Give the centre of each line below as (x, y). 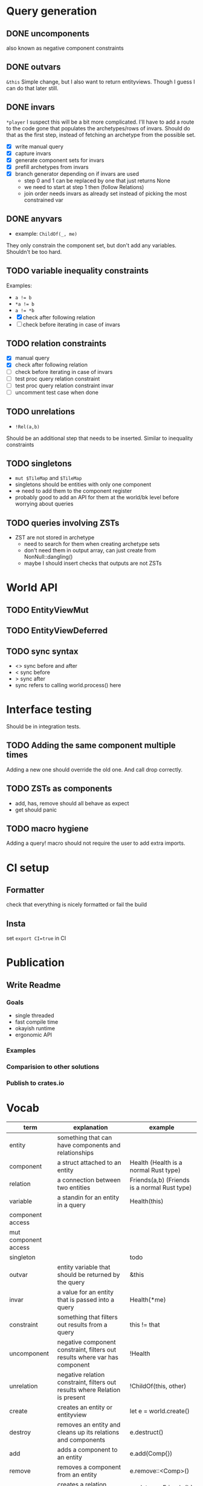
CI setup (28, 868)
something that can (85, 1138)
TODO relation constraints (56, 343)
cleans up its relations (88, 1432)
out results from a (82, 1324)
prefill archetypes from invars (52, 167)
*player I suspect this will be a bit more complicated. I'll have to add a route (100, 122)
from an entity (77, 1474)
